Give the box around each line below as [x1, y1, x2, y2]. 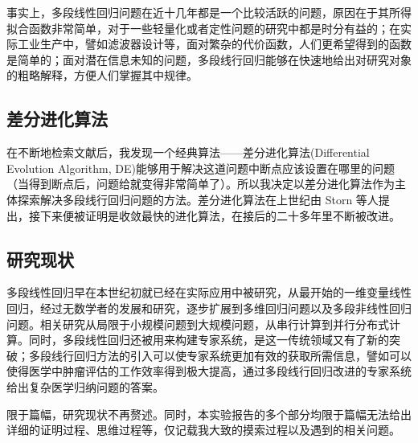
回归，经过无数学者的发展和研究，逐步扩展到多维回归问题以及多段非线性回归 [6, 299, 412, 316]
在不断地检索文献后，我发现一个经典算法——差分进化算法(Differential [6, 144, 370, 161]
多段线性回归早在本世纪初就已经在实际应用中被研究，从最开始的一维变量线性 [6, 284, 412, 301]
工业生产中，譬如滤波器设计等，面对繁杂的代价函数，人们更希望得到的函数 [17, 35, 412, 52]
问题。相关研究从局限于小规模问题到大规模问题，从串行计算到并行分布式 [6, 315, 389, 332]
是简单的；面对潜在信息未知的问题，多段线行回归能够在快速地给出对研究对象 [6, 51, 412, 68]
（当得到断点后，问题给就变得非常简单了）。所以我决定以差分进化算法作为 [6, 175, 395, 192]
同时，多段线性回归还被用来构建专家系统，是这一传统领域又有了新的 [28, 331, 389, 348]
